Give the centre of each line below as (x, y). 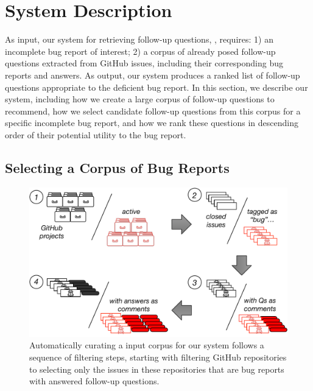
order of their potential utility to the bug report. (96, 134)
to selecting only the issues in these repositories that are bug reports (157, 369)
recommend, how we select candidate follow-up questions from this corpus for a (153, 111)
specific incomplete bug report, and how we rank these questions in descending (152, 123)
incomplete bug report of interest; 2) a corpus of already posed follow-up (140, 51)
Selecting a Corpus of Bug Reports (117, 167)
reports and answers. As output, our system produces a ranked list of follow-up (153, 75)
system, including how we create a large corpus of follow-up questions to (140, 99)
